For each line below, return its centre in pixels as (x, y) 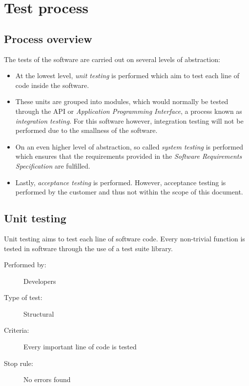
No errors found (47, 379)
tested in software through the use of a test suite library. (88, 248)
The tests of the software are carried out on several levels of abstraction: (112, 59)
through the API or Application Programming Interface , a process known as (129, 111)
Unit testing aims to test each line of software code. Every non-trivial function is (124, 238)
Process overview (48, 38)
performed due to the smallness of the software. (86, 130)
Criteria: (17, 330)
